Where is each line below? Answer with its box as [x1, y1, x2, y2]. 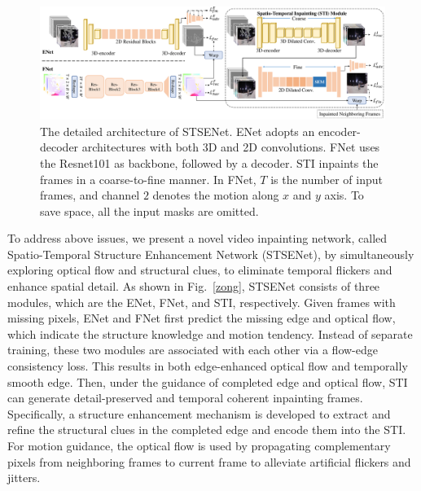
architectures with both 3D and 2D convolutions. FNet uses [81, 138, 380, 156]
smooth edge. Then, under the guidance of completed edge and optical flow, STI [7, 373, 408, 390]
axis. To [324, 186, 364, 204]
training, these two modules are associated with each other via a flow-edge [7, 341, 378, 358]
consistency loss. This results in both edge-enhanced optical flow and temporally [7, 357, 408, 375]
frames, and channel [40, 186, 140, 204]
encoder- [318, 122, 361, 139]
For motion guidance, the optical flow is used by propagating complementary [7, 437, 391, 454]
